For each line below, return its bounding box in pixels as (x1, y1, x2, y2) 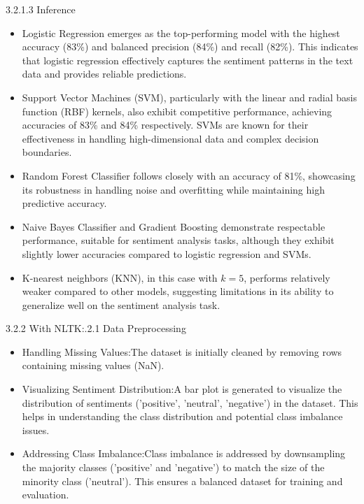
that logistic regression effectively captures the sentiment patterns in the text (22, 52, 353, 67)
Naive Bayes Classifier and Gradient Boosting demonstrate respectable (22, 219, 325, 233)
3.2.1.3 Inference (6, 2, 76, 16)
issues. (22, 422, 50, 437)
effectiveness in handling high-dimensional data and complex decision (22, 131, 319, 145)
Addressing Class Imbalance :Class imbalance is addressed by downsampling (22, 446, 346, 461)
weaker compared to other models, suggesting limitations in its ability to (22, 284, 334, 298)
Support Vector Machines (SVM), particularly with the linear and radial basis (22, 89, 357, 104)
